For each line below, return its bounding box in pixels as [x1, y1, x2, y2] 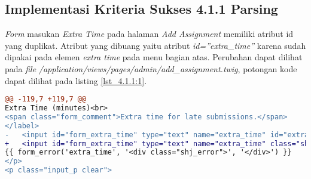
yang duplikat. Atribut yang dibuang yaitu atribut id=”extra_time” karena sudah [5, 39, 306, 51]
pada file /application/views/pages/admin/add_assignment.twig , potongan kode [5, 62, 297, 75]
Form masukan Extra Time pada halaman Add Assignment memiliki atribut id [5, 27, 294, 40]
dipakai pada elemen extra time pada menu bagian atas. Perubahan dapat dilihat [5, 51, 303, 63]
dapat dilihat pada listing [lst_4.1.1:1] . [5, 74, 147, 87]
